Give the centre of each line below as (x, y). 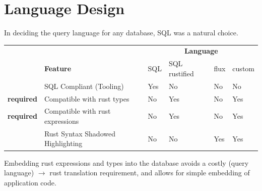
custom (243, 68)
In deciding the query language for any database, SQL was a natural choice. (121, 33)
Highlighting (63, 143)
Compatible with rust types (87, 98)
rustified (181, 73)
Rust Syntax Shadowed (80, 133)
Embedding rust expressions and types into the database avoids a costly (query (126, 162)
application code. (30, 182)
